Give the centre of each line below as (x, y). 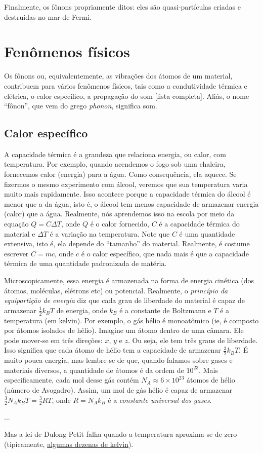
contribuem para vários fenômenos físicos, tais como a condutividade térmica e (126, 85)
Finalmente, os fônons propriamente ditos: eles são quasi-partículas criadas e (123, 7)
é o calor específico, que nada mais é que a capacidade (165, 253)
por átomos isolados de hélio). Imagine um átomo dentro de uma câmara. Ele (124, 330)
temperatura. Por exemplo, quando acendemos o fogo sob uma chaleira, (115, 164)
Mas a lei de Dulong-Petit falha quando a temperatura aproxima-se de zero (121, 434)
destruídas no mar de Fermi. (48, 16)
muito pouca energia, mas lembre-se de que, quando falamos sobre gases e (118, 360)
